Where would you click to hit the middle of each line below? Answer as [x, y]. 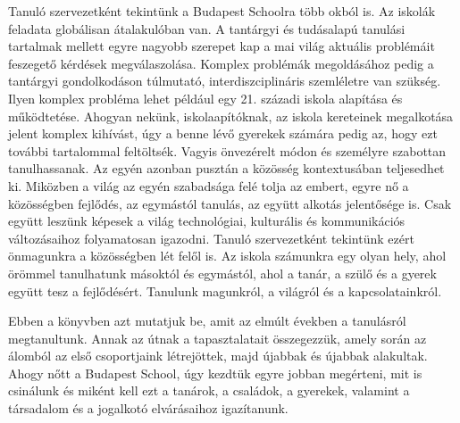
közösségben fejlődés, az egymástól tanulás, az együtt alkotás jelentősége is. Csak [230, 203]
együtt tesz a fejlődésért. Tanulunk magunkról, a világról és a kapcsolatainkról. [225, 290]
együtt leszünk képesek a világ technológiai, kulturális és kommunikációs [207, 221]
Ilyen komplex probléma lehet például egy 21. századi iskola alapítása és [205, 98]
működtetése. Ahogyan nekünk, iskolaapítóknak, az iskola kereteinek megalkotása [231, 116]
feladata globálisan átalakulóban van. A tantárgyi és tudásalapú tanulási [207, 28]
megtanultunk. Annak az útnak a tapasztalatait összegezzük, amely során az [217, 338]
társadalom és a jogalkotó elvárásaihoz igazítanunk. [148, 408]
